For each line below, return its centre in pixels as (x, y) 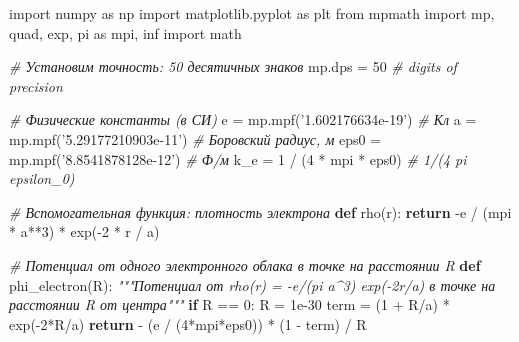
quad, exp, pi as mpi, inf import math (125, 32)
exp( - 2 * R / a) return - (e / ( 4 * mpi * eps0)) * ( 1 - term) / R (188, 323)
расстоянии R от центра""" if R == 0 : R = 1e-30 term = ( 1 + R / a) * (229, 304)
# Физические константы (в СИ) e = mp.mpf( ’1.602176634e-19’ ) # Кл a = (243, 119)
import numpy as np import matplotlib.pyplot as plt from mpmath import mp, (252, 13)
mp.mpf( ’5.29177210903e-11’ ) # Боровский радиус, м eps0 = (195, 138)
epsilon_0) (42, 178)
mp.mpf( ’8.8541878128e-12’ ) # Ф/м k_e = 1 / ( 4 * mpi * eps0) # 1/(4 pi (238, 158)
